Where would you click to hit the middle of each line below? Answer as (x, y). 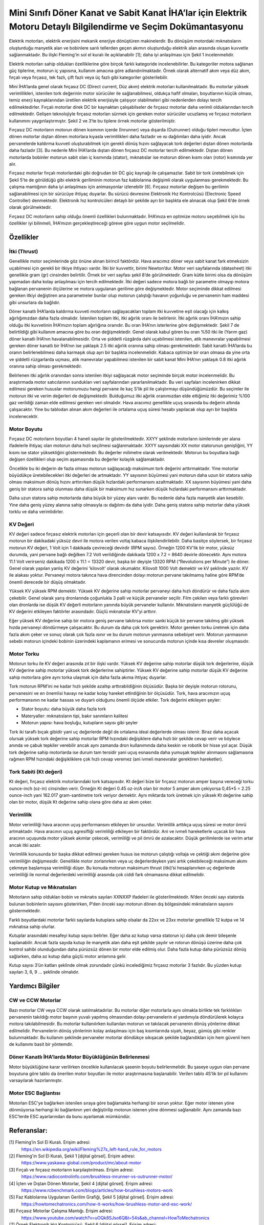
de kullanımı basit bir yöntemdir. (41, 1044)
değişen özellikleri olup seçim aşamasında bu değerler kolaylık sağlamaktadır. (87, 459)
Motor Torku (24, 654)
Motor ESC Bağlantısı (35, 1093)
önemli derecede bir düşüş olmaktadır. (48, 582)
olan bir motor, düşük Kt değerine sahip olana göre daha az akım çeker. (81, 802)
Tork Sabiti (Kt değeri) (36, 772)
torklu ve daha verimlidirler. (36, 512)
